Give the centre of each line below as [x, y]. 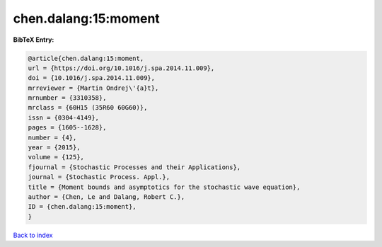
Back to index [33, 235]
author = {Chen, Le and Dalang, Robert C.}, [106, 197]
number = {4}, [52, 137]
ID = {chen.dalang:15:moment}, [82, 207]
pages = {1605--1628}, [67, 128]
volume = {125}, [56, 157]
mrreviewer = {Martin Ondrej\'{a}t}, [93, 88]
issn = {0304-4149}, [63, 117]
